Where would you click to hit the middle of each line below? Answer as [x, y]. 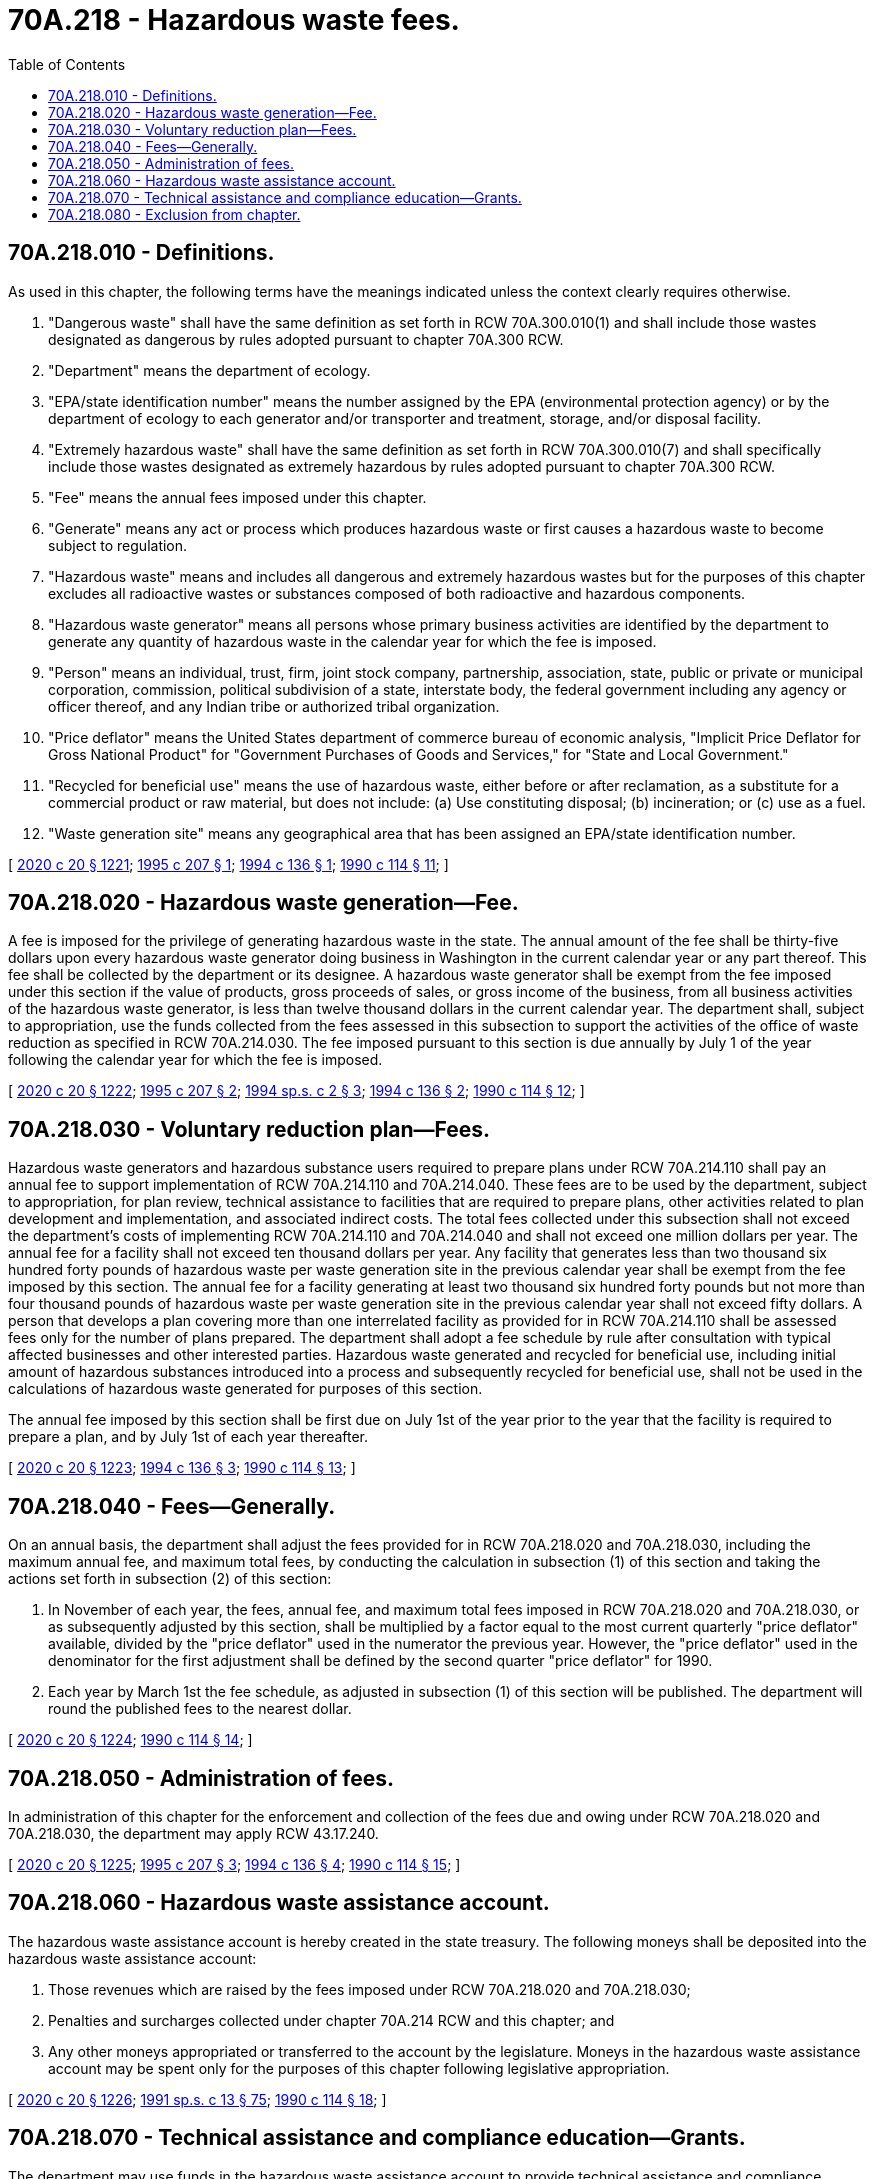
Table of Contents [67, 64]
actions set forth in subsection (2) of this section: [170, 1579]
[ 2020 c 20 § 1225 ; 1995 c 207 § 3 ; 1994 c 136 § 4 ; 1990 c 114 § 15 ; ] [234, 1864]
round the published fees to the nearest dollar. [200, 1709]
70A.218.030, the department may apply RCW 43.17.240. [193, 1833]
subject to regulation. [118, 545]
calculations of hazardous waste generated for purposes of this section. [245, 1389]
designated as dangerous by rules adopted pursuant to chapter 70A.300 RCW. [306, 339]
